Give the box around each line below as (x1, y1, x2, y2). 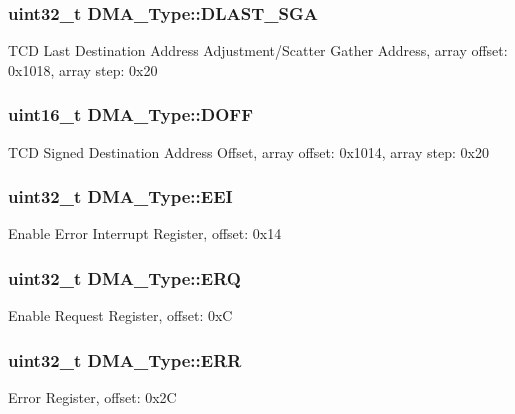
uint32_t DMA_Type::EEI (8, 184, 233, 209)
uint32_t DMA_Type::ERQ (8, 265, 241, 290)
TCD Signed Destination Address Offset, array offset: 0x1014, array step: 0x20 (8, 141, 489, 162)
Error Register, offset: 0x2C (8, 387, 177, 408)
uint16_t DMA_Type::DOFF (8, 102, 254, 127)
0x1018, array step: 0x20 (8, 59, 158, 80)
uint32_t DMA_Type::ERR (8, 347, 242, 372)
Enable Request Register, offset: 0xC (8, 305, 233, 326)
